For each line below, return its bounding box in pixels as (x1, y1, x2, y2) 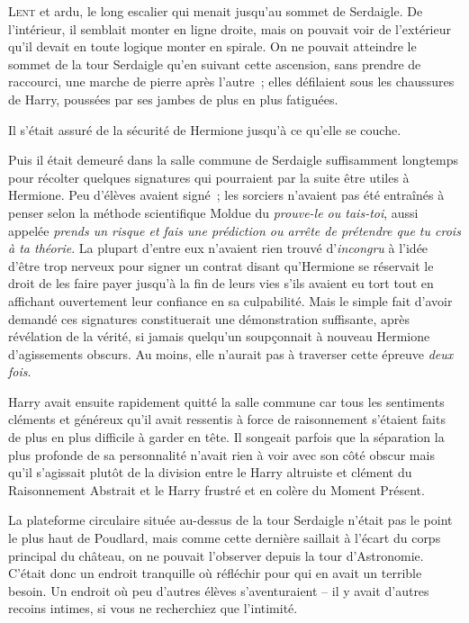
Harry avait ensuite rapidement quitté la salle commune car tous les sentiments (8, 392, 445, 411)
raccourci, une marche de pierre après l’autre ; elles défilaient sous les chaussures (8, 72, 455, 91)
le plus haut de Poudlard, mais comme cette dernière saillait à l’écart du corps (8, 528, 441, 547)
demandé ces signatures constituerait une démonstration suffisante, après (8, 309, 410, 328)
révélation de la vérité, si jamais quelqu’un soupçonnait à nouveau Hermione (8, 327, 430, 346)
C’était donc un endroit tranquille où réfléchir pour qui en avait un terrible (8, 564, 422, 582)
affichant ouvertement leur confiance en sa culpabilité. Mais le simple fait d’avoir (8, 291, 453, 310)
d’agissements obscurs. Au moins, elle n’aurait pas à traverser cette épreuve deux (8, 344, 454, 363)
